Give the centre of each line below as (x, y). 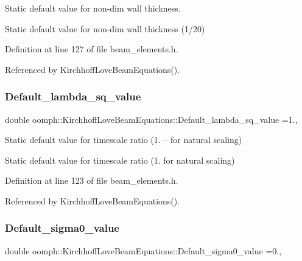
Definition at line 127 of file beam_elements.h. (92, 49)
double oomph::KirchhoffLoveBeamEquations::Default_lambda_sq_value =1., (151, 119)
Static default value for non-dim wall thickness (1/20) (105, 28)
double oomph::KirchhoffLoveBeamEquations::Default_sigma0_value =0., (143, 250)
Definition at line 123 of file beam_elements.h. (92, 180)
